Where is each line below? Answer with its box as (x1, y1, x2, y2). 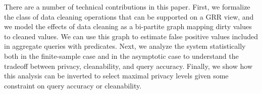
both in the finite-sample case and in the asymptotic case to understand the (4, 50, 239, 61)
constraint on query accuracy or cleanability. (4, 80, 142, 90)
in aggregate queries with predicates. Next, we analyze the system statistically (4, 41, 246, 51)
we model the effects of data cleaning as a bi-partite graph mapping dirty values (4, 21, 252, 32)
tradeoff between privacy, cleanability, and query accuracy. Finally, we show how (4, 60, 252, 71)
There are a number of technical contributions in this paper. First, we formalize (4, 2, 250, 12)
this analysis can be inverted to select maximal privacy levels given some (4, 70, 229, 81)
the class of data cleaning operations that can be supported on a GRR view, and (4, 11, 254, 22)
